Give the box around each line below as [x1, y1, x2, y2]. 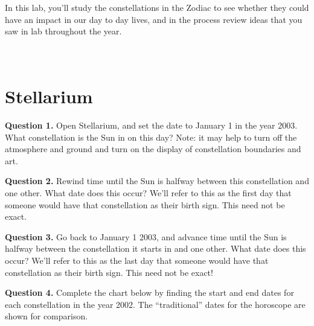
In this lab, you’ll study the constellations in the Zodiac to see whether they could [5, 1, 309, 13]
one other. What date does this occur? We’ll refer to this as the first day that [5, 187, 292, 199]
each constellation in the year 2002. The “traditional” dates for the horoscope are [5, 298, 306, 310]
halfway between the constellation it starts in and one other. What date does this [5, 242, 306, 255]
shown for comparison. [5, 310, 88, 322]
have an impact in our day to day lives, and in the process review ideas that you [5, 13, 303, 25]
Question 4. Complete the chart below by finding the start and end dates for [5, 286, 294, 299]
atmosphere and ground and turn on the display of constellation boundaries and [5, 142, 301, 155]
